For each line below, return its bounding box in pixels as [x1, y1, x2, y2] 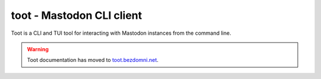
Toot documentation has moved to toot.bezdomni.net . [27, 57, 159, 64]
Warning [27, 45, 49, 52]
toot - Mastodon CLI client [11, 9, 143, 22]
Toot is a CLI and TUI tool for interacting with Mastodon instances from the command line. [11, 29, 231, 37]
